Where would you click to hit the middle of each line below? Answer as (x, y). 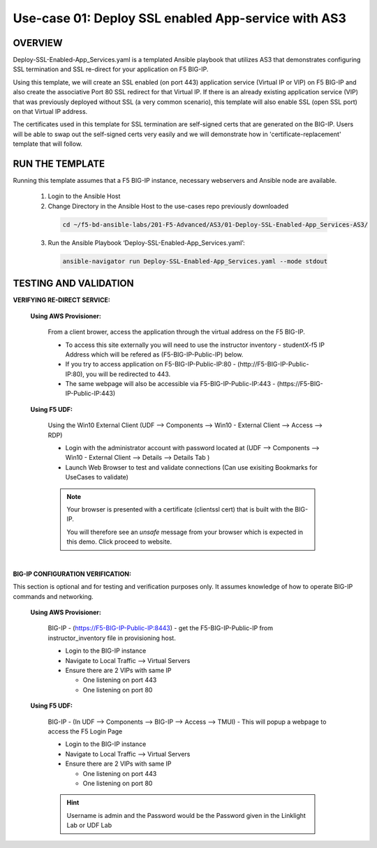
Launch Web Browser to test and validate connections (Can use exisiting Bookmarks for (191, 467)
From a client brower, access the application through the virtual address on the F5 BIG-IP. (176, 332)
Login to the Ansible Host (84, 196)
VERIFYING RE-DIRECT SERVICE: (62, 300)
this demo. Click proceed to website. (119, 542)
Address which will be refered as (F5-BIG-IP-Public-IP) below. (154, 354)
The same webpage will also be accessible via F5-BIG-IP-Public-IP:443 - (170, 384)
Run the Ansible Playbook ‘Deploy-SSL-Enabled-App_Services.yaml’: (147, 243)
